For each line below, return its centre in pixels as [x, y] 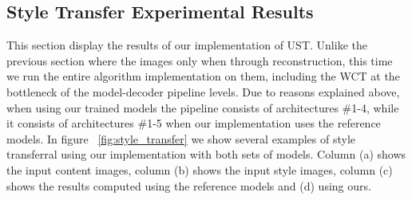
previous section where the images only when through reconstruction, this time [200, 60]
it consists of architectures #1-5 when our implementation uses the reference [194, 123]
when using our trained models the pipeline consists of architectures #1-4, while [203, 107]
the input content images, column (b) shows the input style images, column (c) [200, 169]
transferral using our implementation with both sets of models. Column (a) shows [206, 154]
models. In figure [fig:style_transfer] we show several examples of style [181, 138]
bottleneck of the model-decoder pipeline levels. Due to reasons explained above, [203, 91]
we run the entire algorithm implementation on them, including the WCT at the [203, 76]
